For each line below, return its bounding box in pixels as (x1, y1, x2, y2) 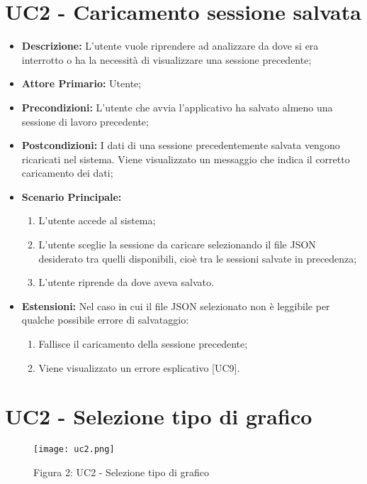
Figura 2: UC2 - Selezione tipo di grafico (33, 465, 209, 479)
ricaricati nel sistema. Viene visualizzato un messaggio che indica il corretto (21, 151, 350, 166)
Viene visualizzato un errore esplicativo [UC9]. (38, 360, 240, 375)
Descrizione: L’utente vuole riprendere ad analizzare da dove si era (21, 38, 319, 53)
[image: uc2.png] (33, 444, 115, 455)
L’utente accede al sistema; (38, 213, 156, 228)
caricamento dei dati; (21, 165, 113, 180)
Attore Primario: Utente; (21, 76, 142, 91)
